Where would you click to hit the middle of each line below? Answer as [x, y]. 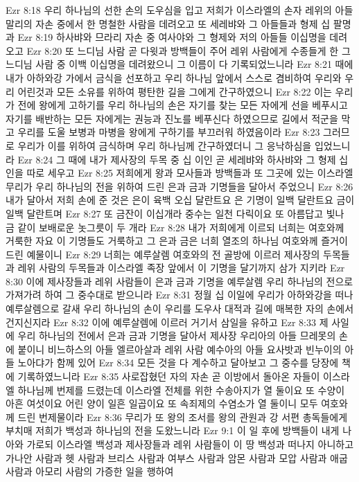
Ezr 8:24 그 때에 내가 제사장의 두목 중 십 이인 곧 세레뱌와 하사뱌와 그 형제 [177, 159]
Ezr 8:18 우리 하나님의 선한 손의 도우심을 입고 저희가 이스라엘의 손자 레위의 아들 [179, 10]
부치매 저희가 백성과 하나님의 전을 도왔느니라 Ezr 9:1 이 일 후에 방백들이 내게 [173, 430]
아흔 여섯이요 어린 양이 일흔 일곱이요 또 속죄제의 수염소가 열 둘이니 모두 [162, 403]
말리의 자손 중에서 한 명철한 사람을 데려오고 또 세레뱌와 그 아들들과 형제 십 [168, 23]
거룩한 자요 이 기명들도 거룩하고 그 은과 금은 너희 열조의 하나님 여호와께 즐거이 [177, 241]
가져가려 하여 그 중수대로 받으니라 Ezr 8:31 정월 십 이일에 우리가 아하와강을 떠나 [179, 295]
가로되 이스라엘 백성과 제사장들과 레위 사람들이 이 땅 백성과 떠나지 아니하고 [190, 444]
